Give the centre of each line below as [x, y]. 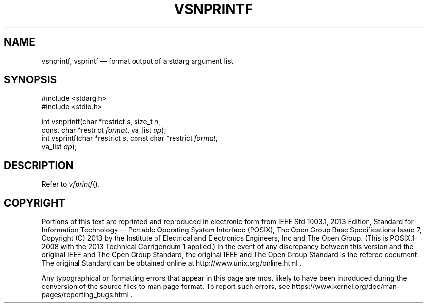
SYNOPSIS [30, 80]
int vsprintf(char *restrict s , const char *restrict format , [130, 138]
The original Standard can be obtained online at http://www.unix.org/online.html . [172, 263]
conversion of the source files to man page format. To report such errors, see [166, 287]
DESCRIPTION [39, 165]
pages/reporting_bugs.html [85, 295]
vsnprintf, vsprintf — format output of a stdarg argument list [137, 61]
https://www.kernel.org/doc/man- [346, 287]
